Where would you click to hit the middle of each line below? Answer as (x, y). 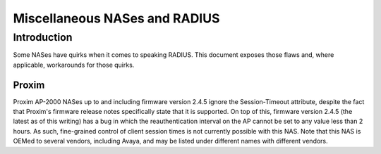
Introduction (43, 37)
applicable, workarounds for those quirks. (74, 65)
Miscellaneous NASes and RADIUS (116, 18)
